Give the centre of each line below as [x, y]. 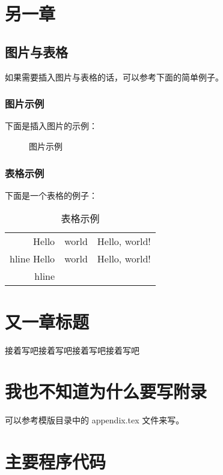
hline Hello [32, 259]
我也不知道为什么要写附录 [106, 391]
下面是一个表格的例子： [51, 195]
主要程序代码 [56, 461]
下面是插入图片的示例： [51, 126]
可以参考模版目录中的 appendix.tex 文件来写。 [95, 420]
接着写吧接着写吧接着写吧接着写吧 [72, 350]
